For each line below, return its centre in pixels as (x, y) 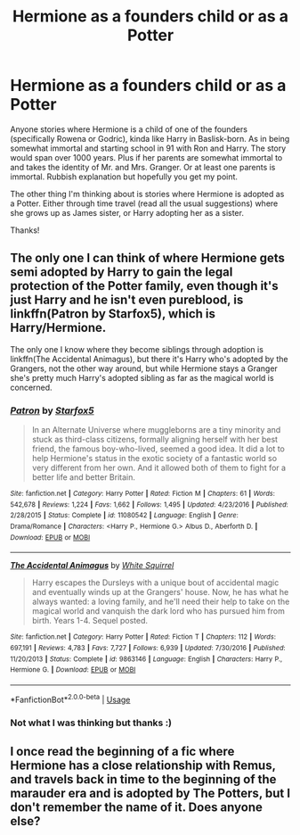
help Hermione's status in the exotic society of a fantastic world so (154, 459)
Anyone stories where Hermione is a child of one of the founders (129, 129)
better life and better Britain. (84, 477)
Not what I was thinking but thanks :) (91, 723)
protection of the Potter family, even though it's (144, 286)
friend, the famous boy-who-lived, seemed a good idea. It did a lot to (158, 449)
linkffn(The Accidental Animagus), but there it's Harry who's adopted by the (149, 359)
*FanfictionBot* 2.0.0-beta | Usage (70, 699)
